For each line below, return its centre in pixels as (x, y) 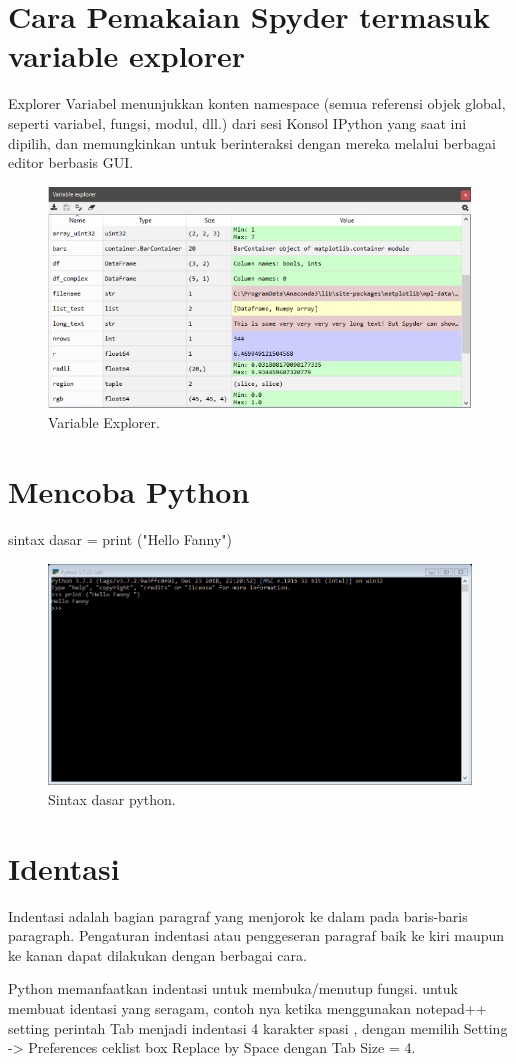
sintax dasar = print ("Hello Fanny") (120, 539)
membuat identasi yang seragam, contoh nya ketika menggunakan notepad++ (247, 1007)
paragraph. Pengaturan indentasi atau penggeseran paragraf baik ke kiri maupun (256, 935)
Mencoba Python (129, 491)
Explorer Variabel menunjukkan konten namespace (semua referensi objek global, (257, 103)
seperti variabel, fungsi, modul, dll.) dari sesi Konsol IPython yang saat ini (237, 122)
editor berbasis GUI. (71, 162)
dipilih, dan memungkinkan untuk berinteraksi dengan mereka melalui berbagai (252, 142)
